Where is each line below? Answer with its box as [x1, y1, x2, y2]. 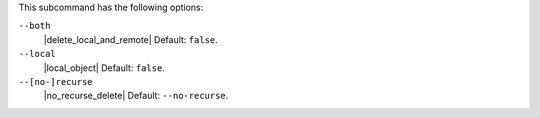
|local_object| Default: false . [43, 61, 165, 74]
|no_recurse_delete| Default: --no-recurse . [43, 90, 229, 102]
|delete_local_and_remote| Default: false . [43, 33, 219, 45]
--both [18, 20, 51, 32]
